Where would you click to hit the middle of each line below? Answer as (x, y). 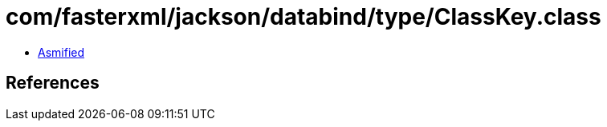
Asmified (61, 52)
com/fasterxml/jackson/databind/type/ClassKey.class (303, 17)
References (53, 83)
